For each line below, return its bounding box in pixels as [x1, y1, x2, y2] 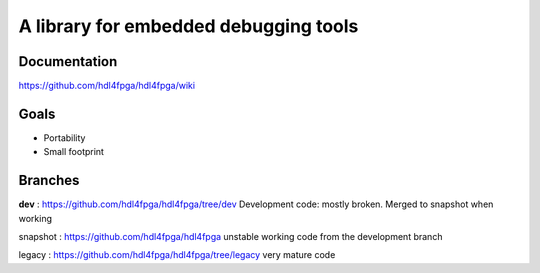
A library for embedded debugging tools [18, 15, 359, 37]
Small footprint [43, 146, 105, 158]
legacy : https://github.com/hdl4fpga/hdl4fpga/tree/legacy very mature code [18, 249, 336, 261]
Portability [43, 131, 86, 144]
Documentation [18, 53, 118, 70]
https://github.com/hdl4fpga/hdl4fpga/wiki [18, 80, 195, 92]
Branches [18, 172, 80, 189]
